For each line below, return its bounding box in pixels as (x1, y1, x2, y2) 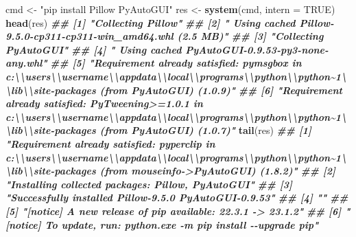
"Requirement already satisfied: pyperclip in (5, 136, 215, 150)
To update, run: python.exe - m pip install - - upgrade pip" (45, 217, 319, 232)
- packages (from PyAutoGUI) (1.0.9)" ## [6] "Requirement (50, 82, 342, 97)
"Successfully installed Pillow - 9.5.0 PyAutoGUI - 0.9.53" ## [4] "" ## (5, 190, 348, 205)
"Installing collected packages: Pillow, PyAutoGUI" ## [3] (5, 177, 293, 191)
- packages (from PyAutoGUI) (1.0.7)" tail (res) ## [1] (50, 123, 311, 137)
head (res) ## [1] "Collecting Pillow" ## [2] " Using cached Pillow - (5, 15, 334, 30)
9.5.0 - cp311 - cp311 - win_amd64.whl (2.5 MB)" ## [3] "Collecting (5, 29, 324, 43)
